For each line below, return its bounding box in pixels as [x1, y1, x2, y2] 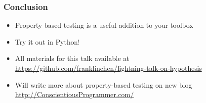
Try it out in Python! [15, 36, 80, 47]
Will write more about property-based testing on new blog [15, 79, 192, 90]
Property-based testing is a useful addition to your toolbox [15, 20, 193, 30]
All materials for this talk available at [15, 53, 129, 63]
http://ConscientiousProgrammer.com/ [15, 89, 134, 100]
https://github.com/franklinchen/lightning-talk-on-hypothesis [15, 63, 202, 73]
